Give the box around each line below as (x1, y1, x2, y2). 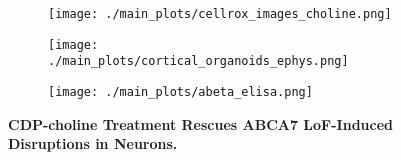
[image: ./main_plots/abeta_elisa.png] (48, 84, 313, 99)
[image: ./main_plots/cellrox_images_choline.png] (48, 7, 392, 21)
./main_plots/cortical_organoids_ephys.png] (48, 54, 349, 69)
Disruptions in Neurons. (8, 133, 178, 154)
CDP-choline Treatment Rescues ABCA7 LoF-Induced (8, 113, 394, 134)
